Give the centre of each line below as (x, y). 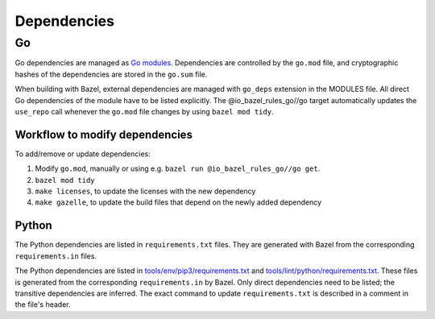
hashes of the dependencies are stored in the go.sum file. (111, 74)
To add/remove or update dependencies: (83, 154)
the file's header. (43, 304)
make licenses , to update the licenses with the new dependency (145, 191)
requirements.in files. (56, 256)
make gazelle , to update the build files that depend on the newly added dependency (178, 202)
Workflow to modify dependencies (104, 134)
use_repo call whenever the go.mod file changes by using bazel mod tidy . (144, 111)
